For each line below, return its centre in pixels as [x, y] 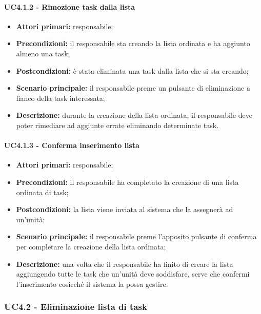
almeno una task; [43, 53]
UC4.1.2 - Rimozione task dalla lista [70, 6]
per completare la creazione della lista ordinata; [91, 246]
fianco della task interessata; [61, 98]
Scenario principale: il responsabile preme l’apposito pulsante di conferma [136, 236]
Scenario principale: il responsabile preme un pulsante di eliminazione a [133, 88]
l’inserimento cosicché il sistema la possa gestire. [92, 284]
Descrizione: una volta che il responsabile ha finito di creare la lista [125, 264]
